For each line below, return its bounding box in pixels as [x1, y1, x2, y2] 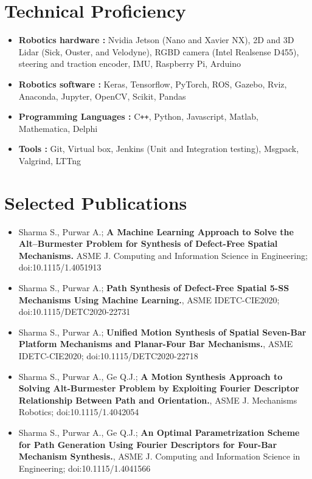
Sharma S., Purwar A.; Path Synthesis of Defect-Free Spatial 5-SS [18, 281, 289, 294]
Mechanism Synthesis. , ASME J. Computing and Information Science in [18, 450, 300, 463]
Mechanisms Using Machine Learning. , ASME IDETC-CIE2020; [18, 293, 280, 306]
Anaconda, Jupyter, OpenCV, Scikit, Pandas [18, 89, 186, 102]
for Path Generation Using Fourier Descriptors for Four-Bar [18, 438, 277, 450]
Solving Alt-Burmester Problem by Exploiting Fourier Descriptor [18, 382, 299, 395]
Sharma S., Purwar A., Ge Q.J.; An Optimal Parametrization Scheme [18, 426, 300, 438]
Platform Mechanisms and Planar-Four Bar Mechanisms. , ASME [18, 337, 293, 350]
